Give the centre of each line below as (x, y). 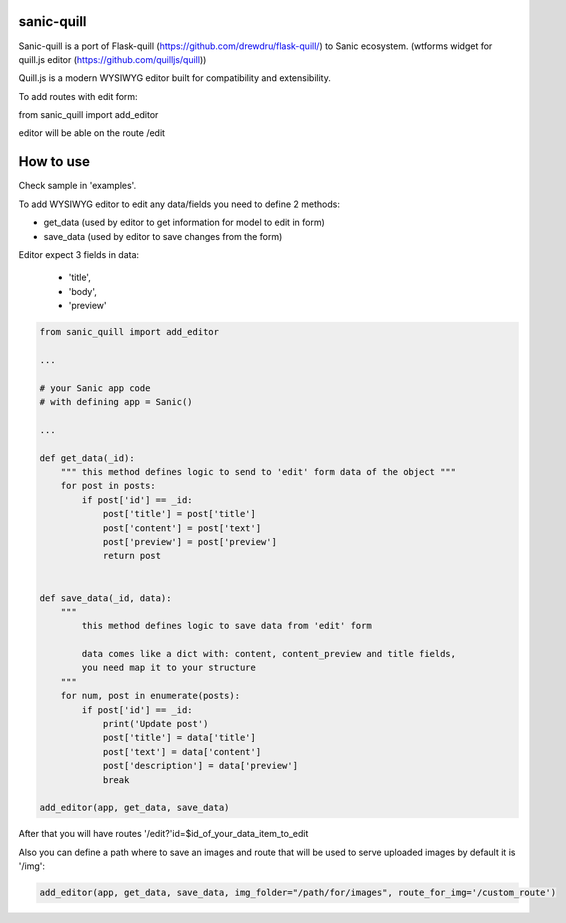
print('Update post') (155, 724)
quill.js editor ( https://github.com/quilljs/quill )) (112, 59)
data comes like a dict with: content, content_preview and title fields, (269, 654)
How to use (54, 161)
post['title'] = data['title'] (179, 738)
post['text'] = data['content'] (182, 751)
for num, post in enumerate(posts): (150, 696)
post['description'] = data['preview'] (200, 766)
